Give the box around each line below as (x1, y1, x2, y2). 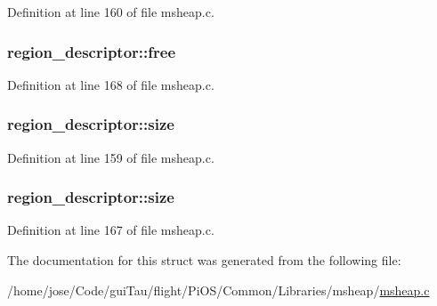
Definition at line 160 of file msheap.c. (7, 3, 214, 20)
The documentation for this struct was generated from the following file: (7, 251, 401, 270)
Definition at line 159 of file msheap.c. (7, 148, 214, 166)
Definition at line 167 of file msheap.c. (7, 221, 214, 239)
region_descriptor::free (7, 40, 176, 62)
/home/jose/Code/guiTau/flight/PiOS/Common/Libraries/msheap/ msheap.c (7, 280, 430, 299)
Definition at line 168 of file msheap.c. (7, 75, 214, 93)
